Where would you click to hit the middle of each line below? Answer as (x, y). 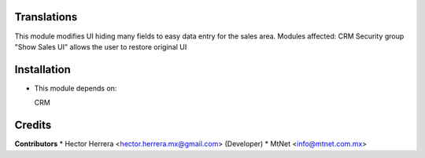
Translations (46, 17)
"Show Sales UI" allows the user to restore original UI (101, 46)
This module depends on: (76, 88)
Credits (33, 125)
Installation (42, 70)
